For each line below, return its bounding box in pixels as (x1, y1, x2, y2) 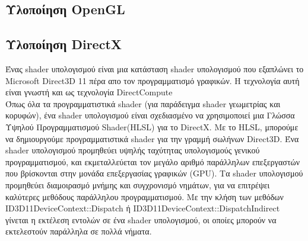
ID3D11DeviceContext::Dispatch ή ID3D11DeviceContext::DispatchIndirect (5, 202, 280, 214)
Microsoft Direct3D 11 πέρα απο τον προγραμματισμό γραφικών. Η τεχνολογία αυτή (5, 74, 300, 86)
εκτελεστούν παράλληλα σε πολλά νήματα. (5, 225, 152, 237)
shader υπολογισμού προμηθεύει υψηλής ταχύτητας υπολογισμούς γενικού (5, 144, 260, 156)
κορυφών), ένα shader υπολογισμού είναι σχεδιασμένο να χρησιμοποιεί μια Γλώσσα (5, 109, 295, 121)
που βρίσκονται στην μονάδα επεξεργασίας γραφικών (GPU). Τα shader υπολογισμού (5, 167, 303, 179)
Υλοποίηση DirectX (5, 35, 122, 53)
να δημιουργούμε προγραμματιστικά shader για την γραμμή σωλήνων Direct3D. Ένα (5, 132, 299, 144)
